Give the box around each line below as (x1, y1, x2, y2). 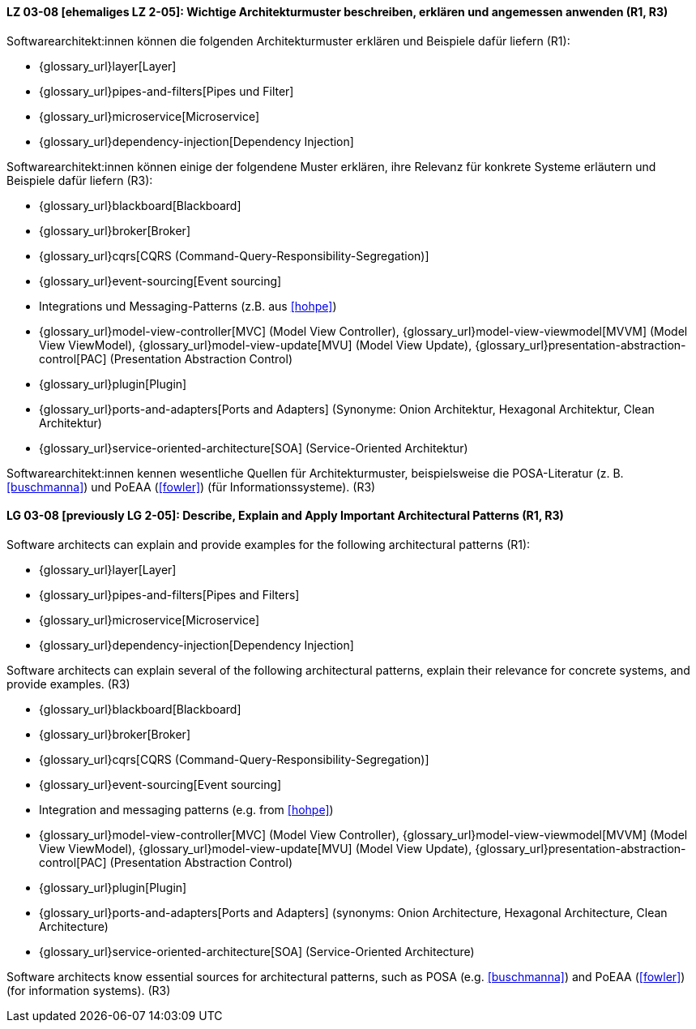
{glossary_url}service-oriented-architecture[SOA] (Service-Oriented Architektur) (39, 440, 468, 455)
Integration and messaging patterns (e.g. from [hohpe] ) (39, 802, 334, 817)
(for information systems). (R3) (6, 983, 171, 997)
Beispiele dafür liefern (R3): (6, 173, 153, 187)
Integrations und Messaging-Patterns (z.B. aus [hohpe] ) (39, 298, 337, 313)
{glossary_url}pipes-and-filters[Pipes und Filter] (39, 84, 294, 98)
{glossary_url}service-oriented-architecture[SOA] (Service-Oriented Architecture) (39, 944, 475, 958)
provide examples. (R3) (6, 676, 130, 691)
